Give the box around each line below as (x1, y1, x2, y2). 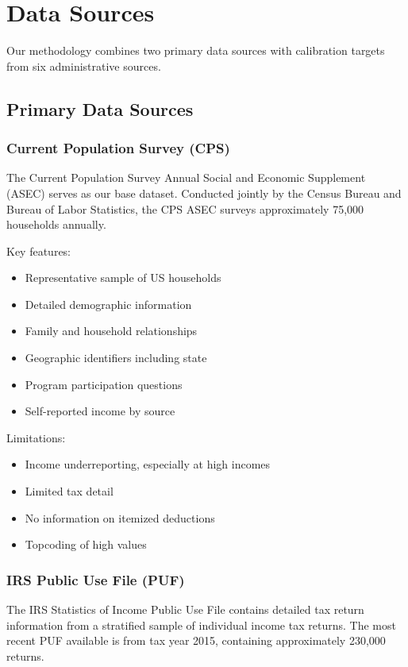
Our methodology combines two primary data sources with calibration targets (6, 42, 385, 59)
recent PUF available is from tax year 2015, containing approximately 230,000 (6, 632, 386, 649)
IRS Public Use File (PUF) (6, 569, 185, 589)
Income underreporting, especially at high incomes (25, 456, 271, 472)
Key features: (6, 242, 71, 259)
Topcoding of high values (25, 536, 147, 553)
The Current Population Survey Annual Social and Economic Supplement (6, 169, 366, 186)
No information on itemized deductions (25, 509, 215, 526)
